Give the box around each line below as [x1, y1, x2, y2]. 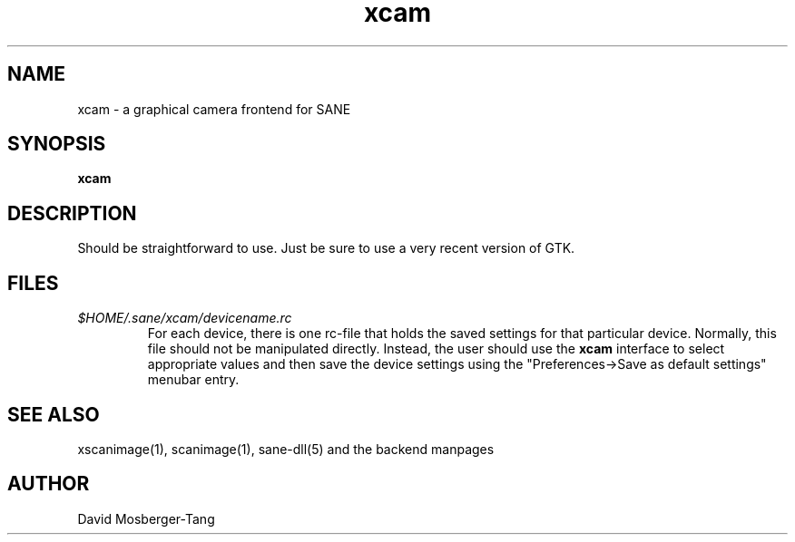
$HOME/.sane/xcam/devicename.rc [77, 310, 292, 326]
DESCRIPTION [7, 201, 137, 225]
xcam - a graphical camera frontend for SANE [77, 101, 351, 117]
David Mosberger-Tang [77, 510, 215, 527]
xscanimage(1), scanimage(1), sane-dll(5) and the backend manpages [77, 440, 495, 457]
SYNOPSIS [7, 132, 106, 156]
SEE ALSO [7, 402, 100, 426]
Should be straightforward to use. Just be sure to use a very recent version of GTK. [77, 240, 575, 256]
